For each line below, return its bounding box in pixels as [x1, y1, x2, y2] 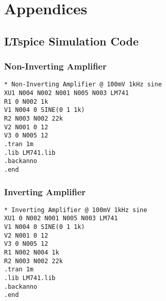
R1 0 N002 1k [4, 98, 48, 105]
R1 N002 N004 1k [4, 249, 59, 257]
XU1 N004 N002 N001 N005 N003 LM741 [4, 89, 129, 97]
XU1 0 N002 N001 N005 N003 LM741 [4, 215, 118, 222]
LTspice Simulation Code [4, 33, 139, 49]
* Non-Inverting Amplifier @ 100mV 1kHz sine [4, 81, 162, 88]
